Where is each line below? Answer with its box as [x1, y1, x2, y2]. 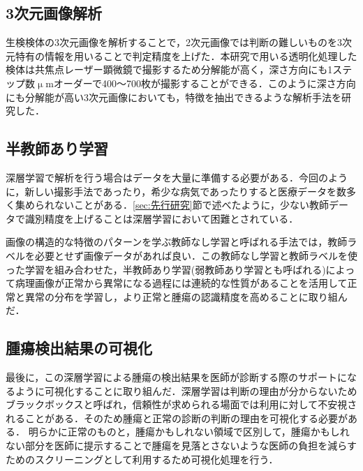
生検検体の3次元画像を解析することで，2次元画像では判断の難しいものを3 [6, 35, 343, 50]
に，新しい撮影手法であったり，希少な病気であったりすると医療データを [6, 184, 337, 198]
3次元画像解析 [6, 2, 103, 24]
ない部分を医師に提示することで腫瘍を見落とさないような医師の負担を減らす [6, 438, 357, 453]
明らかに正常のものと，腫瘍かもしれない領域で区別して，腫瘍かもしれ [28, 424, 350, 439]
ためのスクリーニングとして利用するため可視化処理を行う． [6, 451, 279, 466]
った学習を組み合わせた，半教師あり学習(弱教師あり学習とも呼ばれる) [6, 262, 326, 276]
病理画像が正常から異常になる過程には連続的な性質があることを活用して [15, 276, 348, 290]
